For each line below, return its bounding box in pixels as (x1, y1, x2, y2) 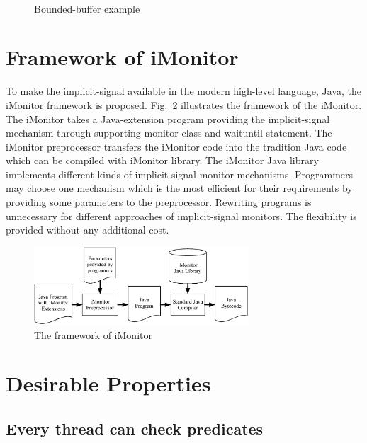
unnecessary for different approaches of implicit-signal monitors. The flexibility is (6, 208, 357, 223)
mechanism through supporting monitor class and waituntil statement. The (6, 125, 332, 140)
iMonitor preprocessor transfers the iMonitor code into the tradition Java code (6, 139, 347, 154)
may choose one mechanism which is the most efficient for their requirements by (6, 180, 353, 195)
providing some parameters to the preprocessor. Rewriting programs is (6, 195, 312, 209)
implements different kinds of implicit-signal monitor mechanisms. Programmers (6, 166, 354, 181)
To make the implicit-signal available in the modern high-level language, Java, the (6, 84, 361, 98)
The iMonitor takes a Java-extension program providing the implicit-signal (6, 111, 330, 126)
